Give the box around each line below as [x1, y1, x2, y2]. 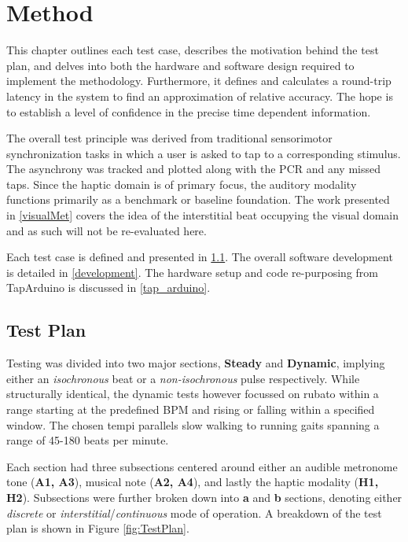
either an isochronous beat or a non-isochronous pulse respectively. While [6, 370, 360, 386]
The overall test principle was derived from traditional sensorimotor [6, 130, 333, 146]
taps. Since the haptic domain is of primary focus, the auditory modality [6, 175, 357, 192]
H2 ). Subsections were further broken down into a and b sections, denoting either [6, 489, 402, 505]
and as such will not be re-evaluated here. [6, 222, 207, 238]
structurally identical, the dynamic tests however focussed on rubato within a [6, 385, 379, 402]
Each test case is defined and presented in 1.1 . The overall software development [6, 249, 393, 265]
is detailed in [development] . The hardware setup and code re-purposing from [6, 264, 378, 280]
